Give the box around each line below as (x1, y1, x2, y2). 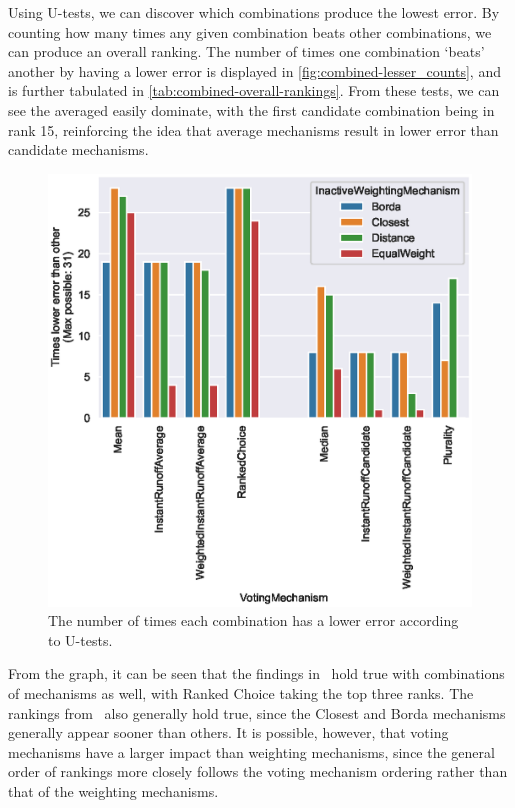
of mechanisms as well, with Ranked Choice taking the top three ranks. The (8, 683, 474, 703)
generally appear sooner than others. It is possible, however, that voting (8, 722, 449, 743)
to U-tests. (48, 629, 113, 650)
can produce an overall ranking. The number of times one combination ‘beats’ (8, 41, 485, 62)
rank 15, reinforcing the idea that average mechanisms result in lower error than (8, 119, 499, 140)
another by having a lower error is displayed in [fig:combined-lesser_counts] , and (8, 60, 501, 81)
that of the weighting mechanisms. (8, 780, 219, 801)
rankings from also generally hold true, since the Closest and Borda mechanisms (8, 702, 506, 723)
